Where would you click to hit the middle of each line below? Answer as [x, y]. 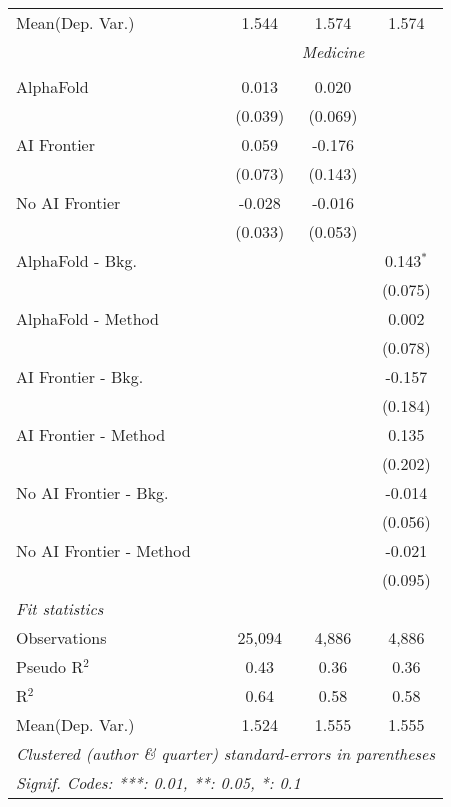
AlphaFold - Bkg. [76, 260]
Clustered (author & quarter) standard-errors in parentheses [225, 753]
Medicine [333, 51]
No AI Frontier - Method [103, 550]
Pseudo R [50, 666]
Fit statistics [60, 608]
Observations [61, 637]
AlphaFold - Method [87, 318]
